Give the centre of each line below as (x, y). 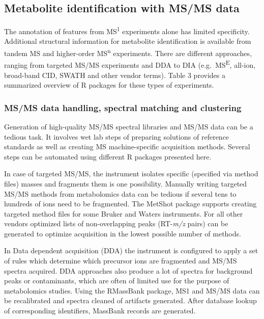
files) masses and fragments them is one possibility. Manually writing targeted (126, 183)
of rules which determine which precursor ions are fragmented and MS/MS (121, 261)
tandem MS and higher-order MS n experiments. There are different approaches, (128, 52)
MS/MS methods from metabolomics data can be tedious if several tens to (120, 193)
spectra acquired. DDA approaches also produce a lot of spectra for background (128, 270)
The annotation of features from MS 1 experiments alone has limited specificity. (127, 30)
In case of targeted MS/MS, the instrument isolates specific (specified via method (131, 174)
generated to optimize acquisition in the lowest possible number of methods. (123, 233)
